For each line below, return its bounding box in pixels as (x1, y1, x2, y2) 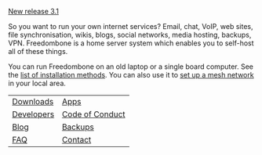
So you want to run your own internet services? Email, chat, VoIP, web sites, (8, 22, 253, 31)
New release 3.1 (8, 7, 59, 16)
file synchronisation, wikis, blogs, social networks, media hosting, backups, (8, 31, 252, 39)
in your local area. (8, 78, 67, 88)
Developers (12, 109, 55, 120)
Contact (61, 135, 92, 145)
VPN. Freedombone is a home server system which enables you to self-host (8, 38, 254, 48)
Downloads (12, 96, 54, 106)
